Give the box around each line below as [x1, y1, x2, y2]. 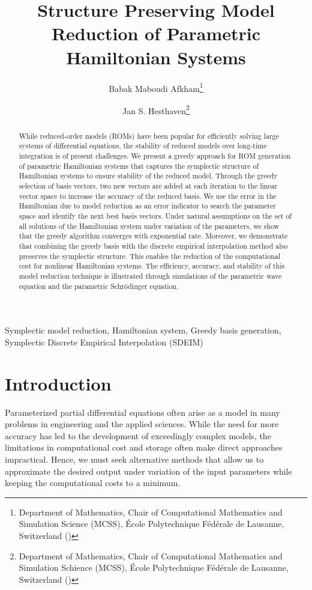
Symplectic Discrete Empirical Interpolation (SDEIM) [5, 335, 203, 348]
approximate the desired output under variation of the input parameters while [5, 464, 292, 477]
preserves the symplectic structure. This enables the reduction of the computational [19, 251, 281, 261]
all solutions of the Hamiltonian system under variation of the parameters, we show [19, 220, 280, 231]
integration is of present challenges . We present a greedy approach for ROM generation [19, 151, 291, 161]
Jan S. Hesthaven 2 [122, 102, 190, 117]
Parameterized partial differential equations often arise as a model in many [5, 406, 280, 418]
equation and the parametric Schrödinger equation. [19, 281, 179, 291]
